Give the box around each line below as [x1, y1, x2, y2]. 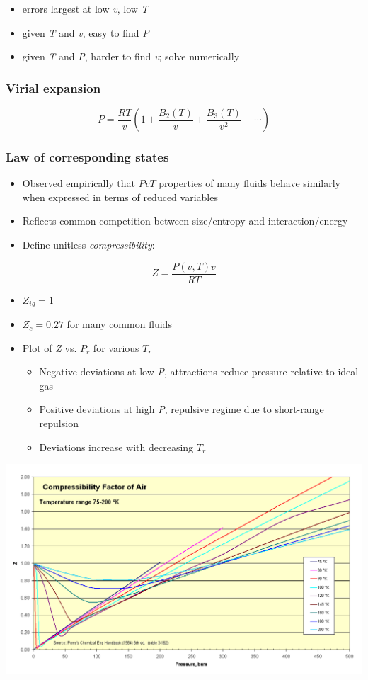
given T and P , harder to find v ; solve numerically [22, 49, 240, 64]
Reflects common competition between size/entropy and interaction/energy [22, 213, 348, 228]
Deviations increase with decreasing [39, 439, 194, 454]
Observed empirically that [22, 176, 136, 191]
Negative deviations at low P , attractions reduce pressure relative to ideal [39, 364, 359, 379]
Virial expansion [6, 79, 101, 96]
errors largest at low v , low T [22, 1, 149, 16]
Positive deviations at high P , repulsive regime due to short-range [39, 402, 324, 416]
